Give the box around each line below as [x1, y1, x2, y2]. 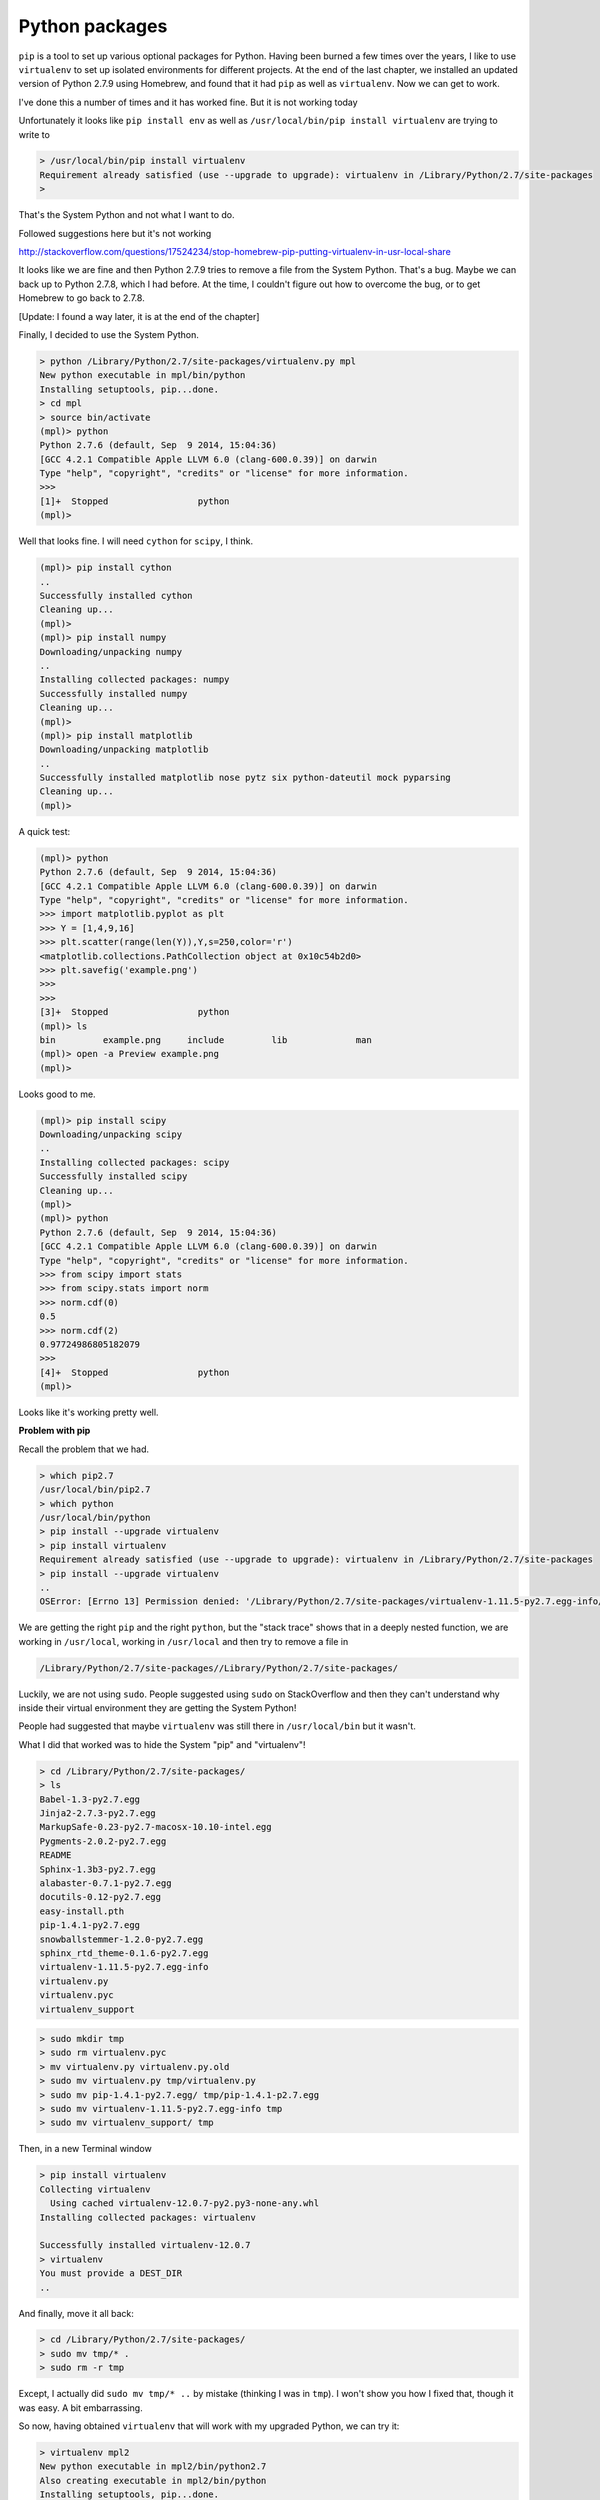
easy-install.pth [39, 1905, 125, 1917]
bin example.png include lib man [39, 1034, 372, 1045]
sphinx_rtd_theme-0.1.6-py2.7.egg [39, 1947, 209, 1959]
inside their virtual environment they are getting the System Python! [18, 1702, 297, 1714]
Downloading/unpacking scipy [39, 1129, 183, 1140]
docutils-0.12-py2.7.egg [39, 1891, 162, 1903]
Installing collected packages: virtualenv [39, 2211, 257, 2223]
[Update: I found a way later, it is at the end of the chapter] [18, 310, 260, 322]
